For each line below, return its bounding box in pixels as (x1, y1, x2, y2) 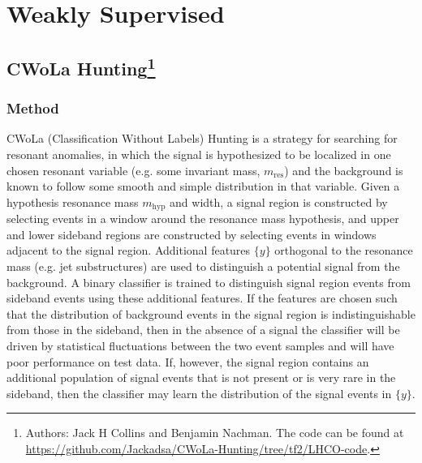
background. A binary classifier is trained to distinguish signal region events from (6, 273, 411, 290)
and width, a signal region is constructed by (170, 193, 388, 210)
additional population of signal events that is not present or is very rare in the (6, 369, 396, 386)
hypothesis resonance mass (6, 193, 139, 210)
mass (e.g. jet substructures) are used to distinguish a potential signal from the (6, 257, 400, 274)
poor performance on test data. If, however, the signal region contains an (6, 353, 369, 370)
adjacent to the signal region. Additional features (6, 242, 251, 259)
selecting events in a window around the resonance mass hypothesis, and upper (6, 210, 399, 227)
